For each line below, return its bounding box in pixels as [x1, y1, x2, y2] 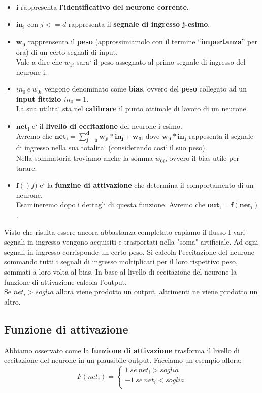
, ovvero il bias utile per [165, 153, 239, 163]
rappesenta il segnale [188, 130, 253, 141]
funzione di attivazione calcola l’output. [4, 276, 127, 287]
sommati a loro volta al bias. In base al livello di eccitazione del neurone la [4, 266, 237, 277]
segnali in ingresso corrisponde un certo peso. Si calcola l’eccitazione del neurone [4, 246, 254, 257]
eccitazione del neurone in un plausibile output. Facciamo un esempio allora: [4, 355, 242, 366]
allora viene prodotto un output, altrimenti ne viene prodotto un [56, 286, 258, 297]
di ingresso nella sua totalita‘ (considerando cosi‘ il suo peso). [16, 142, 207, 153]
